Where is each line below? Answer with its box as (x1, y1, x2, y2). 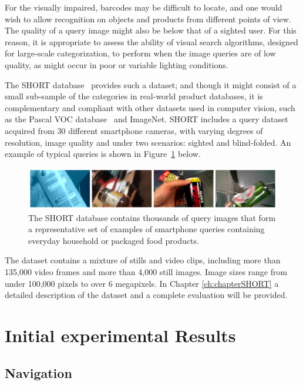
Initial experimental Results (5, 323, 236, 347)
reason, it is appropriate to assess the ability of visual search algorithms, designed (5, 35, 298, 48)
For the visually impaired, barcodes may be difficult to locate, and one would (5, 1, 282, 13)
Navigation (5, 363, 72, 381)
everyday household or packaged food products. (28, 234, 199, 246)
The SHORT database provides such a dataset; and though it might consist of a (5, 78, 297, 91)
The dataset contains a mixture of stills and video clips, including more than (5, 254, 281, 266)
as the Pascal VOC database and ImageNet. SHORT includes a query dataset (5, 113, 288, 125)
